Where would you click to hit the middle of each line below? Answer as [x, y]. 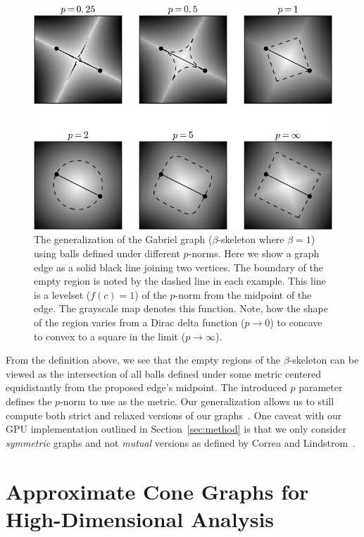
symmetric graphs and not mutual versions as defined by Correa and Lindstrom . [181, 442]
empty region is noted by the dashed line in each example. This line [180, 281]
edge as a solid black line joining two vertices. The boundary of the [178, 267]
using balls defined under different [107, 253]
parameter [321, 387]
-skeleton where [251, 239]
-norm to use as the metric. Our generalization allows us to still [197, 401]
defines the [29, 401]
